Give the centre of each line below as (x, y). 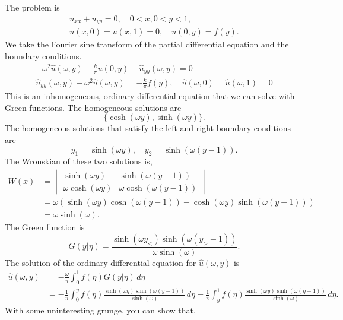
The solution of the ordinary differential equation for (101, 262)
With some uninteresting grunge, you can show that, (100, 310)
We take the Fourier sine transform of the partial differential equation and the (147, 44)
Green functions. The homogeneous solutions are (93, 107)
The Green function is (45, 227)
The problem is (32, 7)
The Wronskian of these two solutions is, (79, 161)
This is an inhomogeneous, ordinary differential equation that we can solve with (150, 96)
